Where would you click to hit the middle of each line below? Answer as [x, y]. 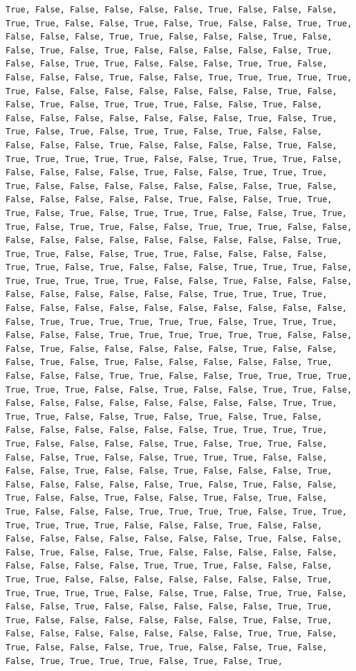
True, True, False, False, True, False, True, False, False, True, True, [179, 23]
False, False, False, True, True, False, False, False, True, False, [169, 37]
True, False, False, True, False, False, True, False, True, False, [167, 498]
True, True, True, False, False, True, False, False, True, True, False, [179, 390]
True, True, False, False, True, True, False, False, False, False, [167, 254]
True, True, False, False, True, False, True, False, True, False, [164, 417]
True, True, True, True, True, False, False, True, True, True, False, [174, 159]
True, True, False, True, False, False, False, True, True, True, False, [179, 268]
